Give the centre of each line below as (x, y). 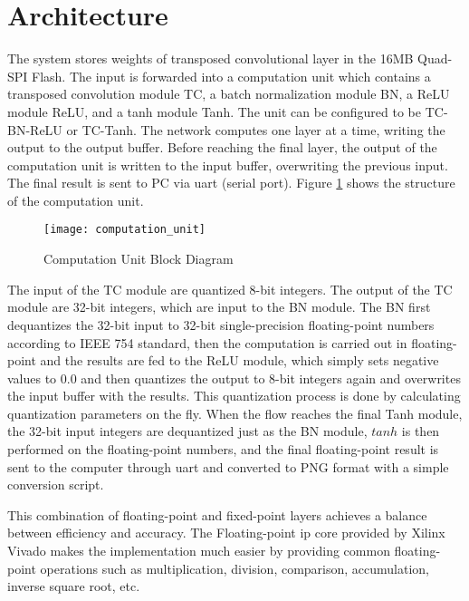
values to (32, 378)
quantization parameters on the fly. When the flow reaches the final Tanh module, (235, 413)
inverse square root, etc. (74, 586)
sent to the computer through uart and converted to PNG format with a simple (228, 466)
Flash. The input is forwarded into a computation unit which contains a (231, 76)
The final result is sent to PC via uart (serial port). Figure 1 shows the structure (231, 183)
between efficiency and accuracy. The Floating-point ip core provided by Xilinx (226, 533)
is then (421, 431)
